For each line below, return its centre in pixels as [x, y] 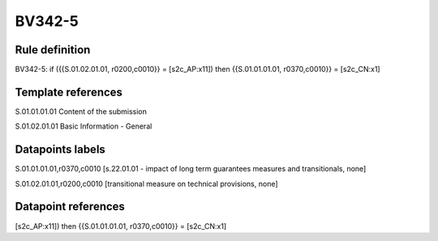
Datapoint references [70, 207]
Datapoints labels [60, 150]
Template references [69, 92]
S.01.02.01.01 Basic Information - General [84, 126]
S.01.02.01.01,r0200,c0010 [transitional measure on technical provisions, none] [147, 184]
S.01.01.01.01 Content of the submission [81, 111]
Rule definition [53, 50]
